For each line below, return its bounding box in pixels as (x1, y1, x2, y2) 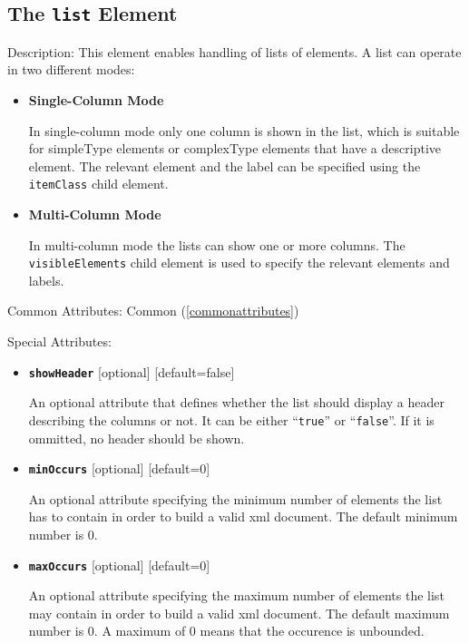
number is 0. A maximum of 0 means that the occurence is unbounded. (28, 621, 425, 640)
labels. (28, 270, 64, 289)
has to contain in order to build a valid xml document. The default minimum (28, 507, 458, 526)
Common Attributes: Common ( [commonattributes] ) (7, 301, 299, 320)
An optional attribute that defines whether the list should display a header (28, 393, 445, 412)
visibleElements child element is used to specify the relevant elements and (28, 253, 450, 272)
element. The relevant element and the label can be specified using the (28, 156, 421, 175)
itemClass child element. (28, 174, 169, 193)
